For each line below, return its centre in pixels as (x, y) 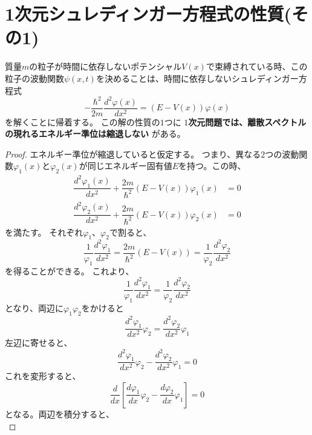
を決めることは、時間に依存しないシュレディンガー (197, 78)
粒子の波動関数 (34, 78)
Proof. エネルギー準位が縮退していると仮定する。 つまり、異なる (133, 154)
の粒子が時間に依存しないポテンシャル (106, 66)
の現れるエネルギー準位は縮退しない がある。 (95, 134)
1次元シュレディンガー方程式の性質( (148, 14)
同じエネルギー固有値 (130, 166)
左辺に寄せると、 (39, 343)
